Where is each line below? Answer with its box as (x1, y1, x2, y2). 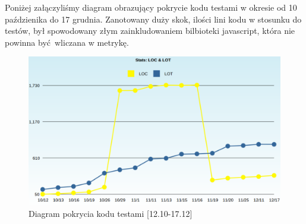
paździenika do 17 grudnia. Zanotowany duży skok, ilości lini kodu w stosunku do (5, 12, 302, 25)
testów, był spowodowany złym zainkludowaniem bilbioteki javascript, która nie (5, 24, 295, 37)
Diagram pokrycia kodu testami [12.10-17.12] (29, 207, 193, 220)
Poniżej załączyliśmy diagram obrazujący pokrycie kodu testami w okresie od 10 (5, 1, 297, 13)
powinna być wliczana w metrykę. (5, 36, 129, 48)
